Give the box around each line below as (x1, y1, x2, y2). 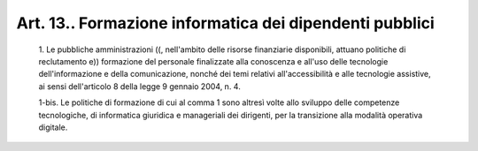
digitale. (38, 122, 68, 132)
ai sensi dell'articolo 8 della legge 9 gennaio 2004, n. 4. (38, 80, 241, 92)
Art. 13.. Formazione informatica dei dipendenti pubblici (16, 13, 436, 33)
